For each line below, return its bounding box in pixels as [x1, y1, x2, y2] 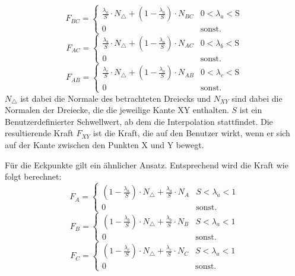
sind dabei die [231, 92, 283, 104]
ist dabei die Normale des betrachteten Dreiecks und [20, 92, 211, 104]
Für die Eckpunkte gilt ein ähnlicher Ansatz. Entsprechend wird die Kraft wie [5, 158, 288, 171]
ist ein [239, 103, 262, 116]
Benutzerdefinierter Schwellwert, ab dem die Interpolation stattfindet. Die [5, 115, 273, 127]
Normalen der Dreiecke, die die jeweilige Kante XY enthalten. [5, 103, 229, 116]
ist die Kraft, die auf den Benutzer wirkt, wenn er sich [93, 127, 290, 139]
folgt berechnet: [5, 170, 62, 183]
